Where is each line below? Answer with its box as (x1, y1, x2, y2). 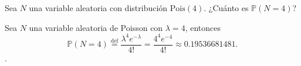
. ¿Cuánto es (204, 2, 249, 13)
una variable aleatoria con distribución (29, 2, 168, 13)
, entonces (185, 21, 221, 33)
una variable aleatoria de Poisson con (29, 21, 163, 33)
